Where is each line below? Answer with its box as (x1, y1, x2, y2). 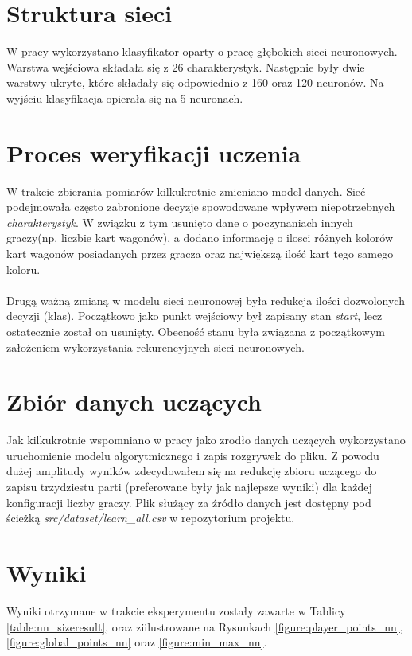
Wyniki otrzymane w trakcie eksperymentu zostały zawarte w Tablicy (6, 602, 346, 619)
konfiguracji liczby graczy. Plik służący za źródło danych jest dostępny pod (6, 494, 371, 510)
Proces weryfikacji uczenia (6, 136, 301, 169)
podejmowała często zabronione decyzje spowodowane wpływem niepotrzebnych (6, 198, 395, 215)
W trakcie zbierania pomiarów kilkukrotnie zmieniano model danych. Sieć (6, 182, 366, 199)
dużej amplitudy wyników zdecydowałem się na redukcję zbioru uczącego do (6, 463, 377, 479)
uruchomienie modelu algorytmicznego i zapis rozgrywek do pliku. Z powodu (6, 447, 379, 463)
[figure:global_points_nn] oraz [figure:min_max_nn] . (6, 634, 267, 650)
